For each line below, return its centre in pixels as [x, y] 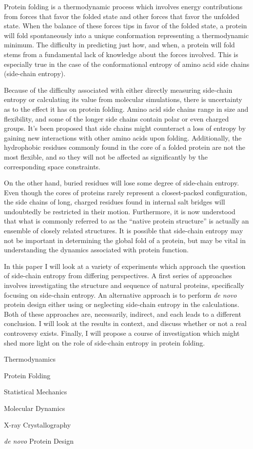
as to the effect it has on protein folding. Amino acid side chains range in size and [126, 109]
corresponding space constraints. [52, 166]
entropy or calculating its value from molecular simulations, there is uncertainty [123, 99]
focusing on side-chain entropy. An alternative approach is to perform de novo [120, 295]
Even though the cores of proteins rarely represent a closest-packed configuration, [126, 192]
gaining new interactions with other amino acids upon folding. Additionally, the [123, 137]
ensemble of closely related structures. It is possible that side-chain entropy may [124, 231]
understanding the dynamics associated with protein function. [96, 250]
